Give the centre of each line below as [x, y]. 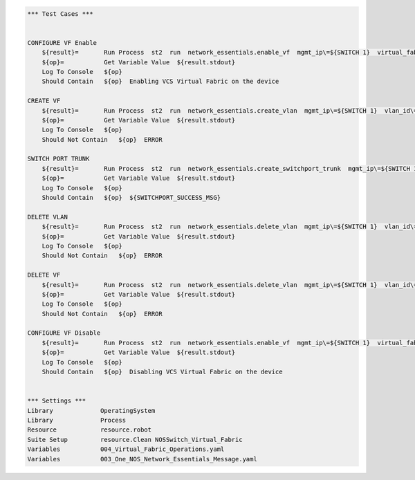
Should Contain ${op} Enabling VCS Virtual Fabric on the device [160, 82]
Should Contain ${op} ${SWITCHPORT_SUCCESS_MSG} [131, 198]
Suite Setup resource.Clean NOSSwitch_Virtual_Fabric [135, 440]
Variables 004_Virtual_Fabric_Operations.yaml [126, 449]
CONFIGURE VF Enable [62, 43]
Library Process [77, 420]
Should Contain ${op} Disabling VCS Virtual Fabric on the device [162, 372]
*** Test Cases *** [60, 13]
